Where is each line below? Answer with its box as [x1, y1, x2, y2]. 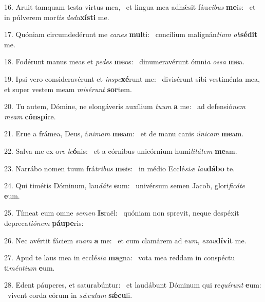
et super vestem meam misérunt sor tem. [4, 83, 132, 94]
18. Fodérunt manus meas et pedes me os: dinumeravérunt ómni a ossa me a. [4, 56, 245, 67]
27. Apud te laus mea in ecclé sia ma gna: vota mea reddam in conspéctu [4, 252, 235, 263]
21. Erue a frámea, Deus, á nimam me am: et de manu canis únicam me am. [4, 128, 244, 139]
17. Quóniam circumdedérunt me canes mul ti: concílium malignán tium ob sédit [4, 29, 258, 40]
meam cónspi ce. [4, 111, 56, 121]
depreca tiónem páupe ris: [4, 217, 84, 228]
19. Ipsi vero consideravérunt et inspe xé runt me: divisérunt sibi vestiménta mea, [4, 73, 260, 84]
